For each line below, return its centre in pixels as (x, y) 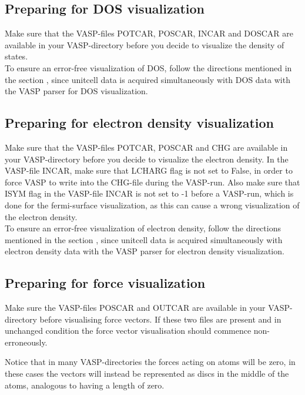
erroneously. (26, 342)
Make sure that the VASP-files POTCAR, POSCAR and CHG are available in (146, 147)
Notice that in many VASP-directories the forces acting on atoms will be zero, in (150, 362)
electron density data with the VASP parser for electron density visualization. (145, 251)
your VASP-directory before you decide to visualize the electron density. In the (147, 159)
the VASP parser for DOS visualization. (76, 91)
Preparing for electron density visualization (139, 123)
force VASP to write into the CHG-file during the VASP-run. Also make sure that (152, 182)
